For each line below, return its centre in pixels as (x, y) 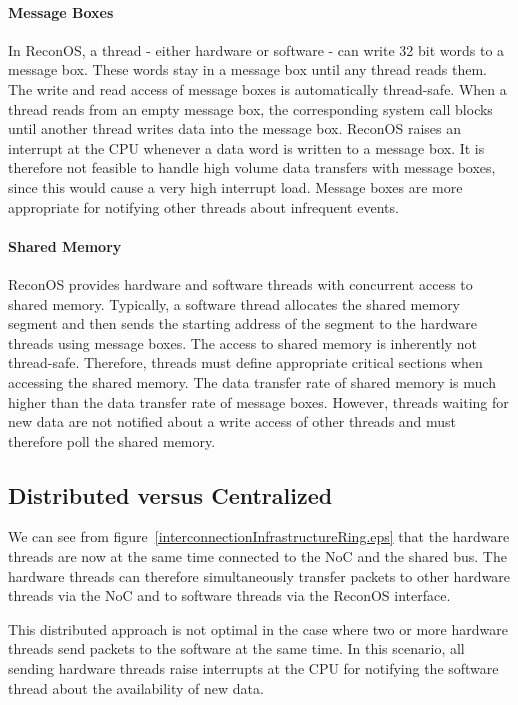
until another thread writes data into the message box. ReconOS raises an (234, 128)
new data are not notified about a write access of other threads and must (232, 421)
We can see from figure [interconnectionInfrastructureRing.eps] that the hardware (259, 536)
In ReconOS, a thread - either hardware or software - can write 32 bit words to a (256, 49)
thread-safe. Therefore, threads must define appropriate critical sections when (245, 362)
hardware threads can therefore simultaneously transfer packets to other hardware (259, 575)
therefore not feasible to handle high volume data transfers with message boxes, (252, 167)
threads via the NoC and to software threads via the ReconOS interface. (229, 595)
